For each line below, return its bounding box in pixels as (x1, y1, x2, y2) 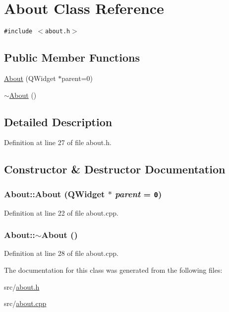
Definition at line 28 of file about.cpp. (4, 248, 118, 258)
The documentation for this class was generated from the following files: (4, 264, 223, 275)
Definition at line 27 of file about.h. (4, 137, 112, 148)
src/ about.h (4, 281, 40, 292)
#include (4, 28, 33, 35)
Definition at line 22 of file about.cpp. (4, 207, 118, 218)
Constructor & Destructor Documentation (4, 161, 226, 177)
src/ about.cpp (4, 298, 47, 309)
